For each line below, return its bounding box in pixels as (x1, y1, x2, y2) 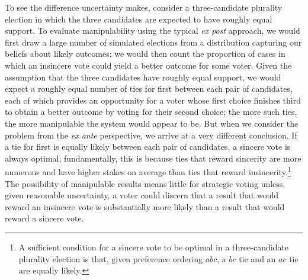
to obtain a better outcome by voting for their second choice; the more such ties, (5, 105, 297, 118)
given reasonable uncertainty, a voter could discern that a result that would (5, 189, 279, 201)
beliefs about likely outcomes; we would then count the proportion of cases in (5, 47, 285, 60)
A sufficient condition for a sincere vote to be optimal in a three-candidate (18, 240, 289, 253)
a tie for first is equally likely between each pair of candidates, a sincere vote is (5, 140, 291, 153)
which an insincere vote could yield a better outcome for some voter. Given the (5, 59, 292, 71)
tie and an (239, 252, 276, 265)
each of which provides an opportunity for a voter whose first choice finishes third (5, 94, 301, 106)
